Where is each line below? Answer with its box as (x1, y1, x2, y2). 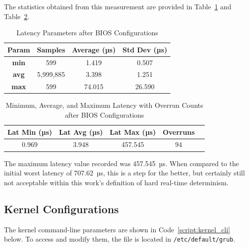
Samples (37, 44, 65, 54)
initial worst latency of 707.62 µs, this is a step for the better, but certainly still (4, 168, 245, 178)
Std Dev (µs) (122, 44, 167, 54)
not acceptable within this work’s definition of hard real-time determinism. (4, 177, 229, 187)
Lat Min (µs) (7, 126, 53, 137)
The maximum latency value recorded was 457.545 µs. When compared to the (4, 158, 239, 168)
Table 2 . (4, 11, 29, 21)
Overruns (163, 126, 195, 137)
